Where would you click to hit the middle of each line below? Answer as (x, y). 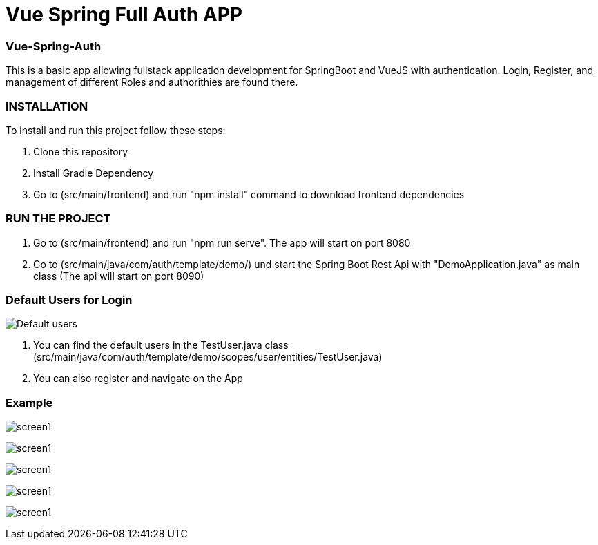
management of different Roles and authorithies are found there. (152, 82)
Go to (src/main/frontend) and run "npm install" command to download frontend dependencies (249, 194)
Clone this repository (81, 151)
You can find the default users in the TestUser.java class (161, 345)
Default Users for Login (69, 300)
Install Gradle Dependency (94, 173)
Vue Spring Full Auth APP (124, 15)
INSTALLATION (47, 106)
